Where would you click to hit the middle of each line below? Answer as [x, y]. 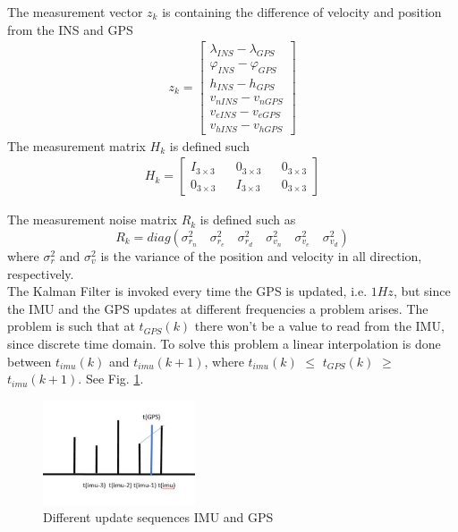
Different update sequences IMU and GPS [158, 517]
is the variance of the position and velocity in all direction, [261, 256]
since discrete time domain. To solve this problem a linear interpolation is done [224, 343]
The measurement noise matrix [92, 220]
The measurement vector [75, 12]
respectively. [41, 273]
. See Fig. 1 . [111, 379]
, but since [422, 291]
